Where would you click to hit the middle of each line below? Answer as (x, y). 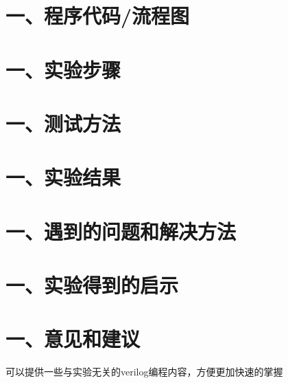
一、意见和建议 (73, 339)
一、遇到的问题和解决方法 (121, 231)
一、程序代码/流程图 (98, 15)
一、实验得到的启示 (92, 285)
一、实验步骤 (63, 69)
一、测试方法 (63, 123)
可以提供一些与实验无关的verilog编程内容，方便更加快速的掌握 (144, 372)
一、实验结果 (63, 177)
